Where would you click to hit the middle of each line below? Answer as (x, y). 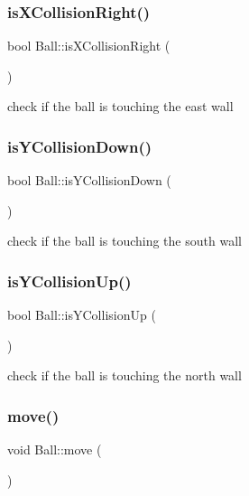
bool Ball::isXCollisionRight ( (89, 46)
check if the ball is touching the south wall (124, 241)
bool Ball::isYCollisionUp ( (82, 315)
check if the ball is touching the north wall (124, 375)
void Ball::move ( (55, 449)
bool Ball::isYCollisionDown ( (89, 180)
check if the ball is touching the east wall (120, 106)
